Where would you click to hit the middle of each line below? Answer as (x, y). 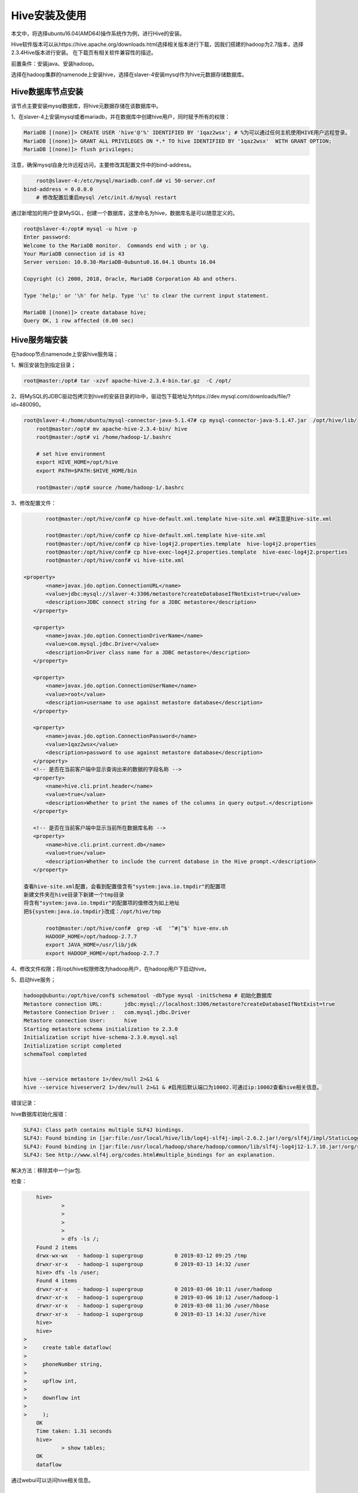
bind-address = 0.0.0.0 (58, 189)
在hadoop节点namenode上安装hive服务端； (65, 354)
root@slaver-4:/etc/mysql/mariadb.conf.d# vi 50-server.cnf (126, 181)
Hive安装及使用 (49, 16)
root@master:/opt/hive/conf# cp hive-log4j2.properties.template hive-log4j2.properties (181, 544)
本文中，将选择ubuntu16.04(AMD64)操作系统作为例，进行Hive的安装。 (98, 33)
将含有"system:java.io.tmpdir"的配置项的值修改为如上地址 (102, 903)
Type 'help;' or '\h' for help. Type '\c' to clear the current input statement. (146, 296)
